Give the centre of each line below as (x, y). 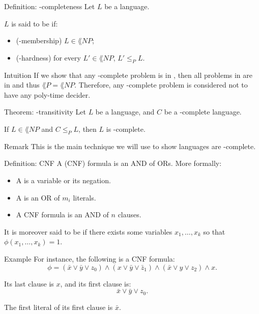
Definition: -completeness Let (50, 6)
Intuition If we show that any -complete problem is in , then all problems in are (128, 75)
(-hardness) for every (48, 57)
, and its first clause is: (96, 283)
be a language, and (125, 112)
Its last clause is (29, 283)
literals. (84, 197)
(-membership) (39, 40)
